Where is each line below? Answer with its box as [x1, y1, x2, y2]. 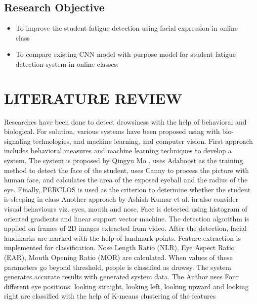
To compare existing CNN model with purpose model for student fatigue [15, 49, 236, 59]
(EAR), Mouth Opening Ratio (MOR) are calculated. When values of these [4, 252, 233, 262]
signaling [4, 135, 31, 146]
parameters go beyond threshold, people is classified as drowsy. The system [4, 261, 231, 272]
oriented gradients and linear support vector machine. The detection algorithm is [4, 213, 249, 223]
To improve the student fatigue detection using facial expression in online [15, 23, 238, 33]
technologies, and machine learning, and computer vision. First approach [33, 135, 253, 146]
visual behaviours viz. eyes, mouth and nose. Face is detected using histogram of [4, 204, 248, 214]
